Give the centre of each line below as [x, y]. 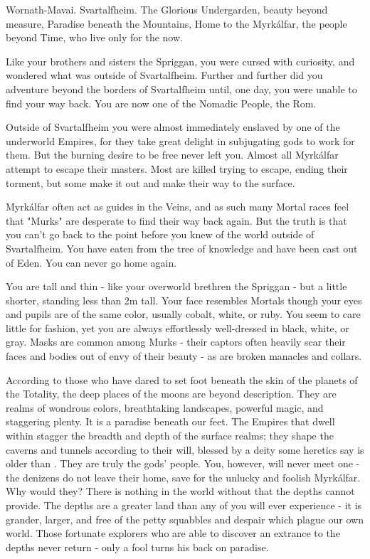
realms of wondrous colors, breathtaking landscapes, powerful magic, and [165, 407]
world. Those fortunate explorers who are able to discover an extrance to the [173, 533]
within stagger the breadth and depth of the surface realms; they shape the [170, 436]
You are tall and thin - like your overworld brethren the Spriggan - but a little [176, 286]
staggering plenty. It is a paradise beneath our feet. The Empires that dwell [170, 421]
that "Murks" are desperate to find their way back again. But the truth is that [176, 220]
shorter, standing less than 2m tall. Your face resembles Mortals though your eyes [184, 300]
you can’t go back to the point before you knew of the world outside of [160, 234]
